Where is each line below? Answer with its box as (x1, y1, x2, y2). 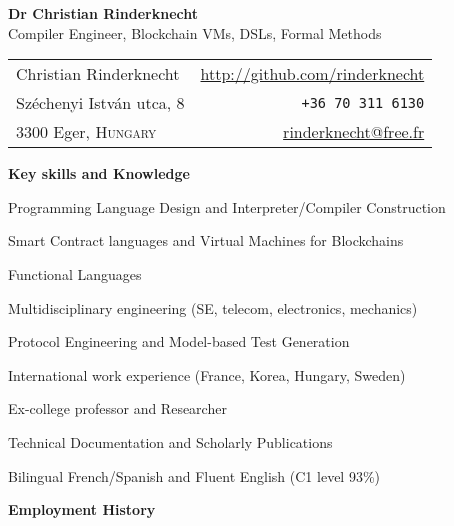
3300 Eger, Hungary (16, 120, 157, 144)
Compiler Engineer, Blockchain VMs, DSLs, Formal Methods (8, 22, 382, 43)
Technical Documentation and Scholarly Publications (8, 431, 333, 452)
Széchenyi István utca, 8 (16, 91, 185, 115)
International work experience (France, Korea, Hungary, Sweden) (8, 364, 406, 385)
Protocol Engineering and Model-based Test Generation (8, 331, 350, 352)
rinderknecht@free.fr (283, 120, 425, 144)
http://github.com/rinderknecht (200, 62, 425, 86)
